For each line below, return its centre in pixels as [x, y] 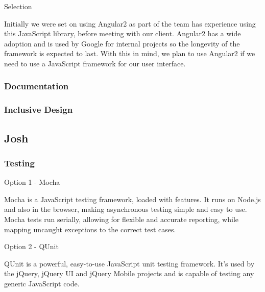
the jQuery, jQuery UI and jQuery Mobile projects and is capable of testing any [129, 273]
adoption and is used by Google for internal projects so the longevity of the [122, 43]
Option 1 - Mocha [32, 182]
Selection [18, 6]
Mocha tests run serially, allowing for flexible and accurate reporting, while [122, 219]
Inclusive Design [39, 110]
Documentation [37, 86]
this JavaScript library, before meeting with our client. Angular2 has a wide [123, 33]
